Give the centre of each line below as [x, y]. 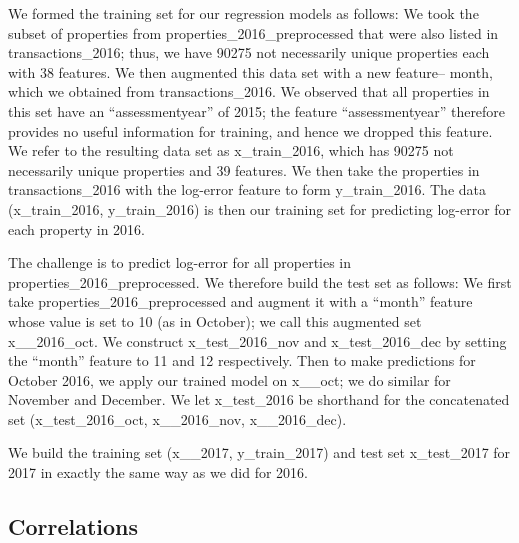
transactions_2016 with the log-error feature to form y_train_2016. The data [247, 189]
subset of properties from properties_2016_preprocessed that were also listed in [253, 32]
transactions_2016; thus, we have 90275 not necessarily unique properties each [249, 52]
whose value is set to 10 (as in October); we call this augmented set [215, 320]
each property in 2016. [76, 228]
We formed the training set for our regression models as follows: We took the [243, 13]
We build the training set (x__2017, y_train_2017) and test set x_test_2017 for [259, 452]
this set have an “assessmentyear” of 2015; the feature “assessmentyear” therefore [257, 110]
